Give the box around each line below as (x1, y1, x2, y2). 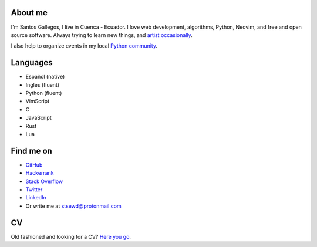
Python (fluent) (25, 89, 62, 96)
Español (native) (25, 73, 65, 80)
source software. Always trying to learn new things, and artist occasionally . (11, 31, 193, 38)
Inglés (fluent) (25, 81, 60, 88)
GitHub (25, 161, 43, 168)
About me (11, 8, 48, 18)
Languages (11, 57, 53, 67)
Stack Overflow (25, 178, 63, 185)
